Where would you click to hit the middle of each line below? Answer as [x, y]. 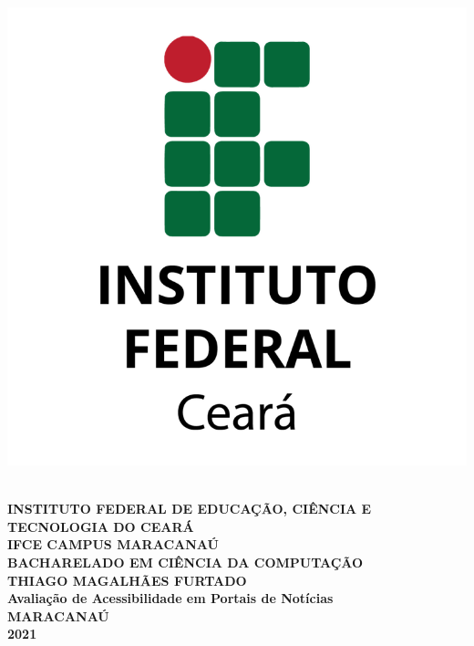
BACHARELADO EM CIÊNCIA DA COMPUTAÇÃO [185, 562]
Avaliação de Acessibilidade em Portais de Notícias [170, 598]
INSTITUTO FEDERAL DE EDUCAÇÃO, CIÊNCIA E [190, 509]
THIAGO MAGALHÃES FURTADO [127, 580]
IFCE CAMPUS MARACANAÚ [113, 544]
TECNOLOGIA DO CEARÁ [101, 526]
